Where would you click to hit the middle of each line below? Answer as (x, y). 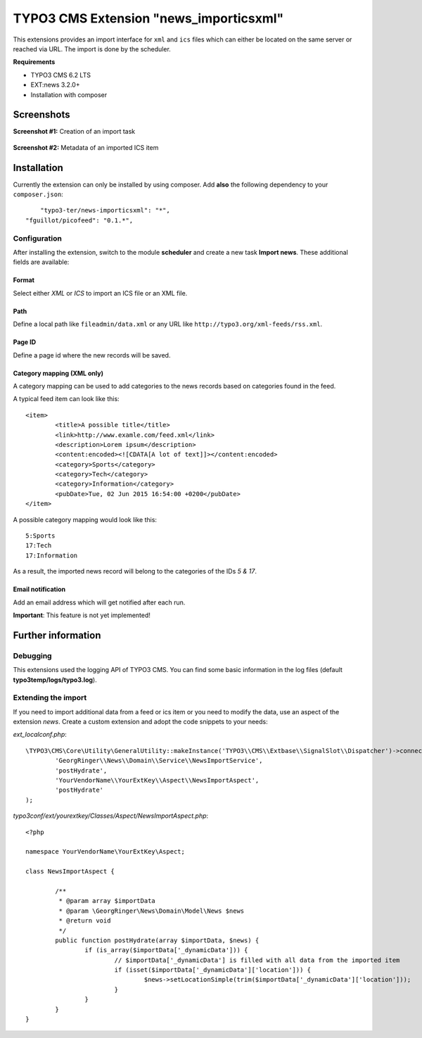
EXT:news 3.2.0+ (55, 85)
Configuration (38, 238)
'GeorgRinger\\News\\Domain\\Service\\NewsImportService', (159, 761)
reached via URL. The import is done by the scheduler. (92, 49)
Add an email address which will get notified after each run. (99, 602)
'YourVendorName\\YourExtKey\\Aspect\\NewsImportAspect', (157, 780)
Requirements (34, 62)
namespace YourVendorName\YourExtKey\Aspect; (105, 852)
